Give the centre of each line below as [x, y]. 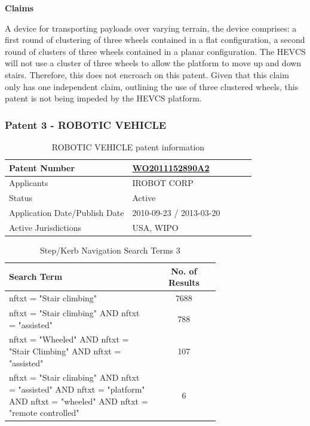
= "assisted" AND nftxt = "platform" [77, 389]
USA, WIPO [155, 227]
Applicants [29, 183]
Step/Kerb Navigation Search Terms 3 [110, 250]
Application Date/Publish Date [67, 213]
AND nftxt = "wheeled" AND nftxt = [79, 401]
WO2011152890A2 [171, 167]
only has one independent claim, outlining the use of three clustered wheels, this [152, 86]
